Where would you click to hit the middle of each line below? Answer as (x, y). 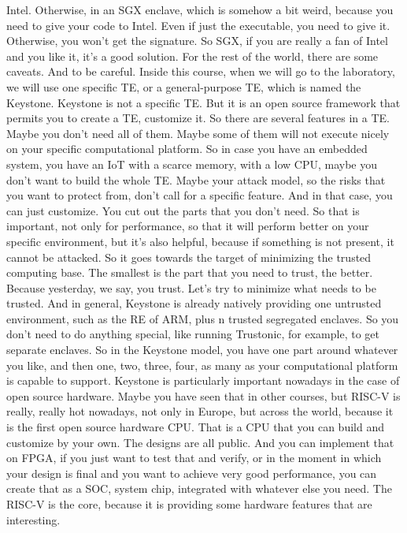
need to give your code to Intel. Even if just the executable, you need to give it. (198, 25)
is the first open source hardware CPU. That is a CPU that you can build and (195, 427)
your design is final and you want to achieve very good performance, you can (192, 473)
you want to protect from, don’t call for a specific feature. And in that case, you (200, 195)
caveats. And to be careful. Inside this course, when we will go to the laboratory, (201, 71)
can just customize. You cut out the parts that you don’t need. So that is (183, 210)
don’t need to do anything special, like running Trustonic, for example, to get (193, 334)
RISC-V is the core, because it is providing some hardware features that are (189, 504)
